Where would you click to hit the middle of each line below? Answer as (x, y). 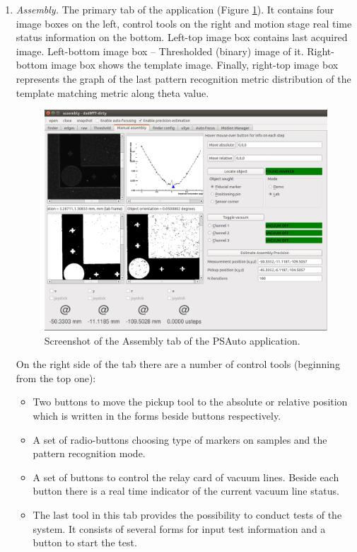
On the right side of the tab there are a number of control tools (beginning (178, 364)
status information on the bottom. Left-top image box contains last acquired (182, 37)
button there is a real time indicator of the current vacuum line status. (186, 491)
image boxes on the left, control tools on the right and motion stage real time (184, 23)
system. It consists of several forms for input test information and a (179, 528)
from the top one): (56, 378)
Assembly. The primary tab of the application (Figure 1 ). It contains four (175, 9)
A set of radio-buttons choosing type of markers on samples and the (180, 439)
